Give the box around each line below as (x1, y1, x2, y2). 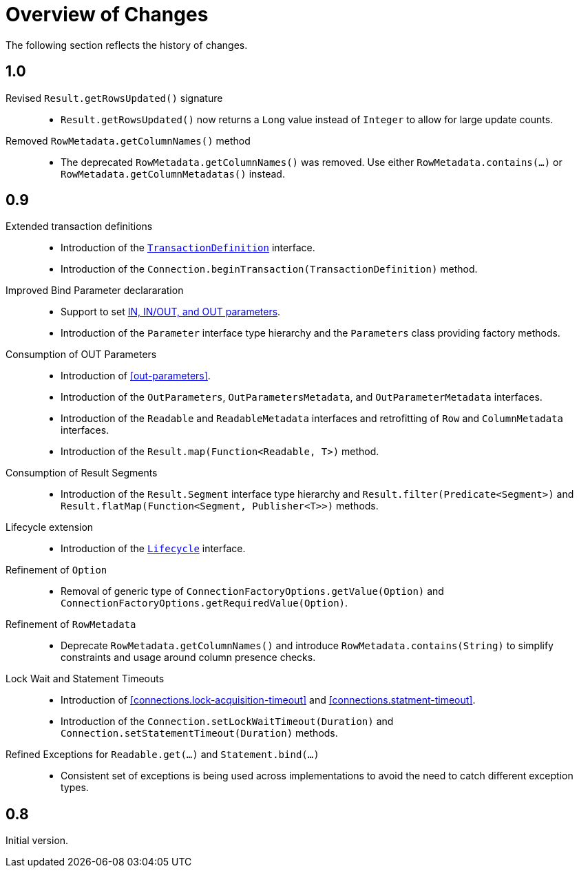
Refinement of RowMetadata (6, 618, 136, 631)
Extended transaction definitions (6, 220, 153, 233)
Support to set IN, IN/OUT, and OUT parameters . (61, 306, 281, 318)
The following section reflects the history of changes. (6, 39, 248, 51)
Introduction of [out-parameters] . (61, 370, 211, 382)
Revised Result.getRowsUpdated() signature (6, 92, 223, 104)
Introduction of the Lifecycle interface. (61, 543, 246, 555)
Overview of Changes (6, 3, 209, 26)
